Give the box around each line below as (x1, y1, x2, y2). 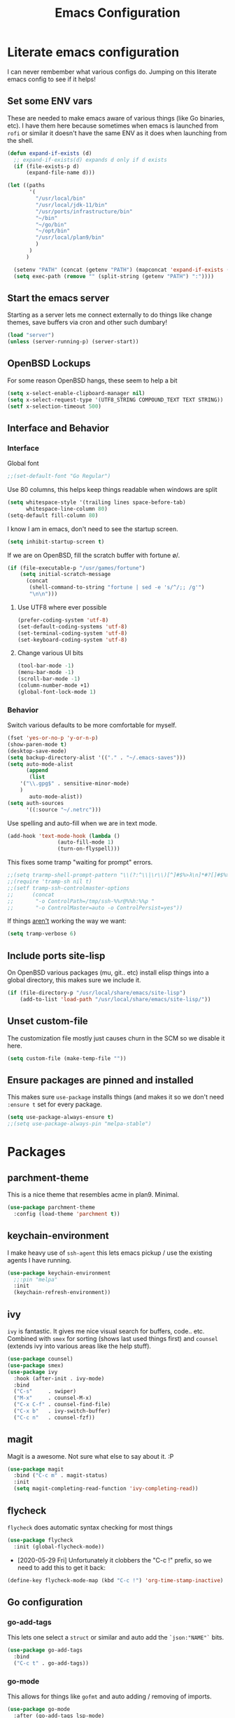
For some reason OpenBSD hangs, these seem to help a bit (7, 376, 178, 385)
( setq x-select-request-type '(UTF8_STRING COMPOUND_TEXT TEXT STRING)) (7, 396, 224, 404)
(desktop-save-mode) (7, 748, 68, 755)
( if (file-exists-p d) (13, 163, 80, 170)
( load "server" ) (7, 331, 55, 339)
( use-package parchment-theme (7, 1204, 96, 1211)
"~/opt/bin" (35, 228, 71, 235)
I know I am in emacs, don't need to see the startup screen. (7, 524, 178, 533)
